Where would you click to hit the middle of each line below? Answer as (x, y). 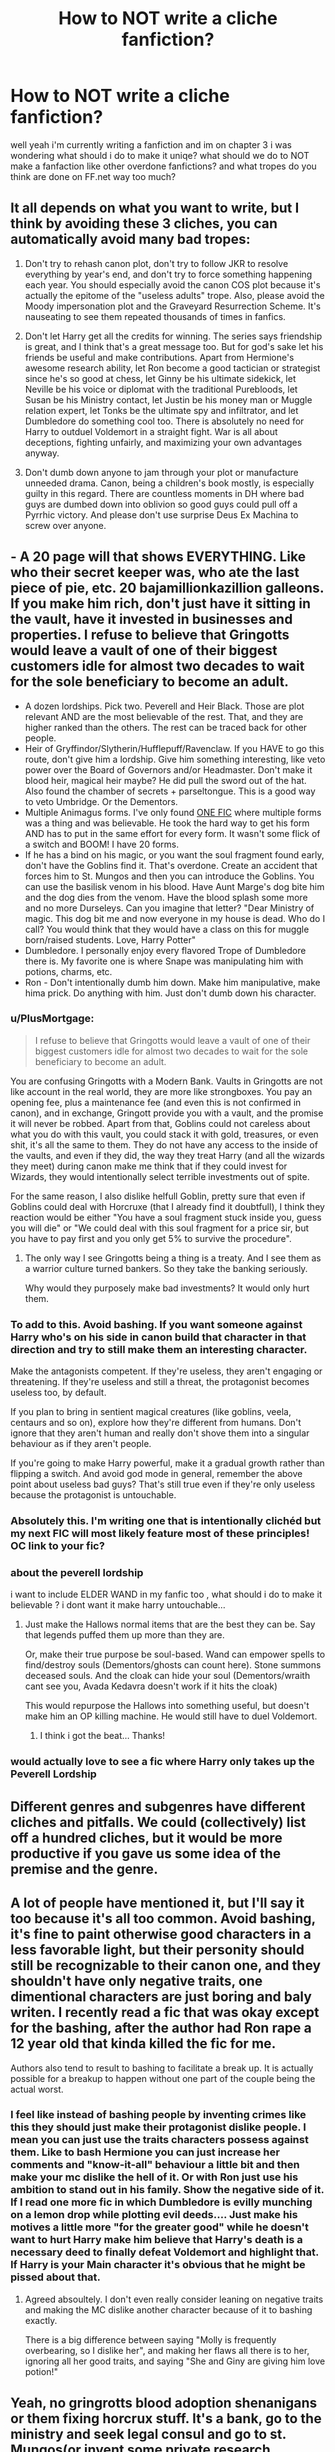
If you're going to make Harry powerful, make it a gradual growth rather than (167, 1463)
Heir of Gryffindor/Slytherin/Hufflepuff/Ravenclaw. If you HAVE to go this (174, 748)
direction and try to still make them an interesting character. (159, 1349)
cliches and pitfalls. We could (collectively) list (158, 1822)
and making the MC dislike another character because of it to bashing (168, 2309)
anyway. (42, 453)
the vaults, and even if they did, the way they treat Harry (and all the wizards (167, 1155)
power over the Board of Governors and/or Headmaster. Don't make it (168, 769)
